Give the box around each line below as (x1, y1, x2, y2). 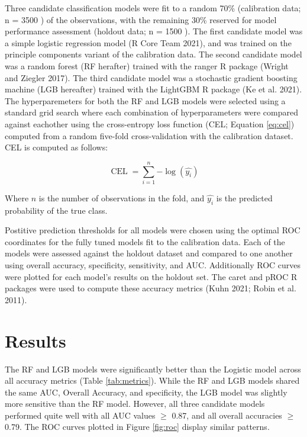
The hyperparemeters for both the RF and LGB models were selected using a (5, 94, 286, 107)
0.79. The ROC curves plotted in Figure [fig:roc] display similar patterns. (5, 420, 270, 433)
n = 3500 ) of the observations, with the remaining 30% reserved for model (5, 13, 277, 25)
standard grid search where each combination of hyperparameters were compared (5, 106, 299, 118)
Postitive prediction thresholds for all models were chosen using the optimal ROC (5, 224, 300, 236)
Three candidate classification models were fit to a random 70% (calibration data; (5, 2, 301, 14)
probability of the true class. (5, 204, 108, 216)
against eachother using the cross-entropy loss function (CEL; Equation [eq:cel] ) (5, 117, 295, 130)
